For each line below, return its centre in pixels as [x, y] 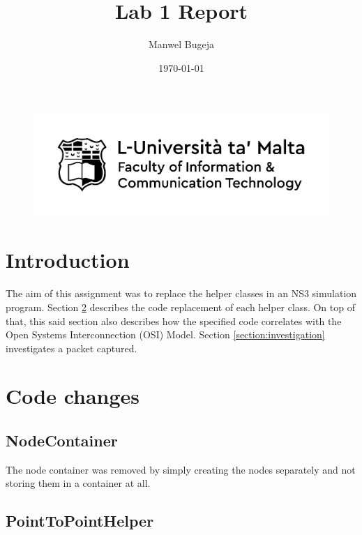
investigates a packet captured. [71, 348]
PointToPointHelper [80, 521]
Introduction [68, 260]
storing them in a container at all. [78, 483]
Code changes [73, 396]
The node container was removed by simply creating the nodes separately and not [181, 469]
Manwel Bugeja [181, 44]
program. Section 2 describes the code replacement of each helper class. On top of [180, 307]
